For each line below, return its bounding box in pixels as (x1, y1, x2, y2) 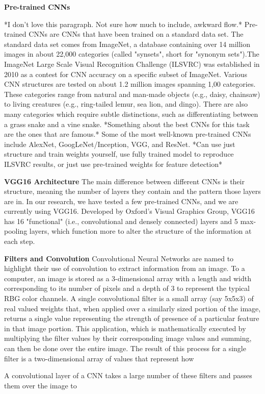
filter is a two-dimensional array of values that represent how (4, 353, 194, 363)
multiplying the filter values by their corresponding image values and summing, (4, 333, 252, 343)
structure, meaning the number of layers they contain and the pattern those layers (4, 186, 261, 196)
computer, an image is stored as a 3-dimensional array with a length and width (4, 273, 252, 283)
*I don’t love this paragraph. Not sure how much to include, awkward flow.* (4, 18, 242, 29)
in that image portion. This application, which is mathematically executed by (4, 323, 246, 333)
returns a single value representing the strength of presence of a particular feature (4, 313, 259, 324)
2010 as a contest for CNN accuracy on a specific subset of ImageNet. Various (4, 68, 247, 79)
